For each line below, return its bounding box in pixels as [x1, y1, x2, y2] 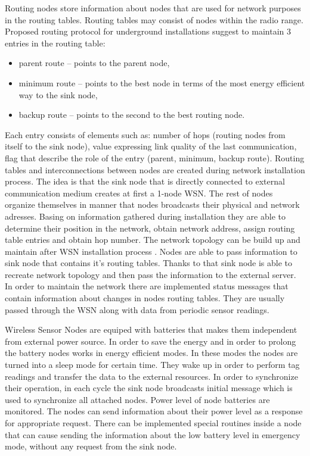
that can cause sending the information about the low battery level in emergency [5, 428, 300, 441]
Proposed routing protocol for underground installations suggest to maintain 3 [5, 25, 292, 38]
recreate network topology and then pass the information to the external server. [5, 268, 296, 280]
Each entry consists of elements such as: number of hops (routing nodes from [5, 128, 286, 140]
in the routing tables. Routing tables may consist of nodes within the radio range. [5, 13, 303, 26]
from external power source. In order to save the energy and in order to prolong [5, 335, 296, 347]
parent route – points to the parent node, [18, 57, 170, 69]
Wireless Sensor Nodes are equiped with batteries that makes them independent [5, 323, 297, 336]
